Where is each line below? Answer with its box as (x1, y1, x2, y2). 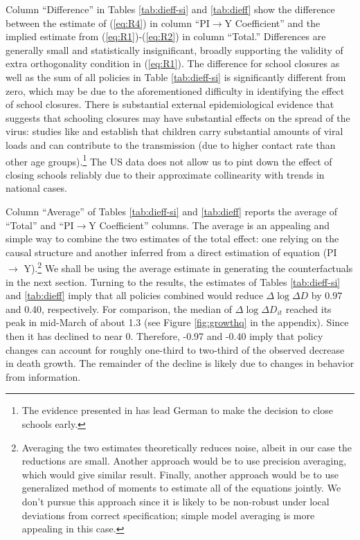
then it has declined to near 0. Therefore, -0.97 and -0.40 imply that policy (6, 328, 323, 343)
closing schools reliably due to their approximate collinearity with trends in (6, 167, 325, 181)
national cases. (6, 181, 67, 195)
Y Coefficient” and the (224, 15, 321, 30)
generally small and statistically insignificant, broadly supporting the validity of (6, 42, 343, 57)
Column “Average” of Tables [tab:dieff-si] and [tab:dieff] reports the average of (6, 204, 338, 218)
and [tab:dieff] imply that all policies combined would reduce (6, 288, 263, 303)
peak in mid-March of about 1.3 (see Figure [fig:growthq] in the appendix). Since (6, 315, 349, 330)
